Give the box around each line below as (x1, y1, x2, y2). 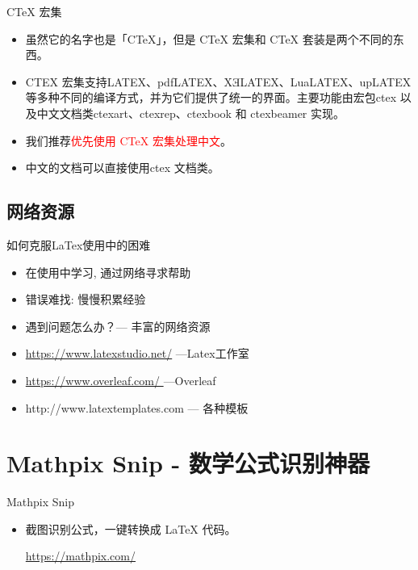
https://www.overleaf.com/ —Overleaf (25, 371, 216, 388)
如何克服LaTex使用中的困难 (6, 236, 151, 253)
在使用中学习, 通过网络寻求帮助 (25, 263, 191, 280)
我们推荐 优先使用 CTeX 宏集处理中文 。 (25, 132, 232, 149)
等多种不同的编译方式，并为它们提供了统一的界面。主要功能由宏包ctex (25, 89, 397, 106)
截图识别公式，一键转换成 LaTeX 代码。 (25, 520, 236, 537)
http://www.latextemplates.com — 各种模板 (25, 399, 249, 416)
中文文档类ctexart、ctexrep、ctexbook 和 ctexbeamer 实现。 (36, 104, 345, 121)
